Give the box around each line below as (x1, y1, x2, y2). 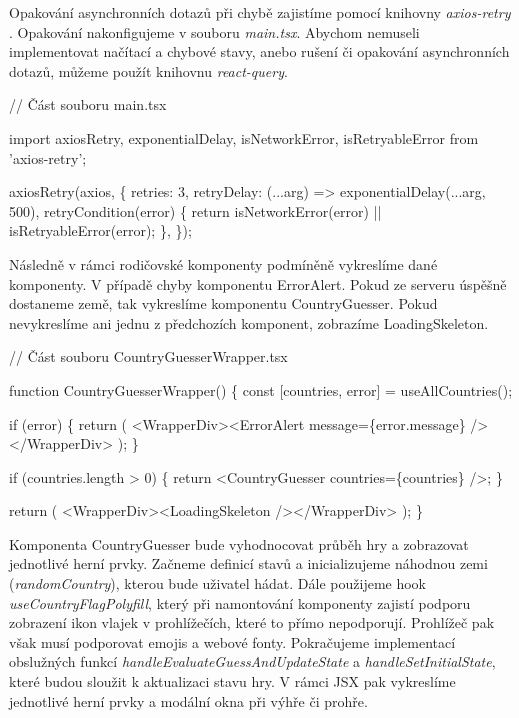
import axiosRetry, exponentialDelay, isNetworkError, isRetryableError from (9, 127, 479, 148)
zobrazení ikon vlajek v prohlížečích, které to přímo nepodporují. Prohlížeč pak (9, 612, 495, 633)
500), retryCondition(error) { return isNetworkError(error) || (9, 200, 382, 221)
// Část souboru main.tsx (9, 94, 167, 115)
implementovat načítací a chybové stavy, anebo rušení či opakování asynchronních (9, 41, 510, 62)
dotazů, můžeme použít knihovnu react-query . (9, 60, 288, 81)
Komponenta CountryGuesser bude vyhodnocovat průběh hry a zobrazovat (9, 533, 469, 554)
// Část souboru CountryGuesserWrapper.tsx (9, 346, 288, 367)
